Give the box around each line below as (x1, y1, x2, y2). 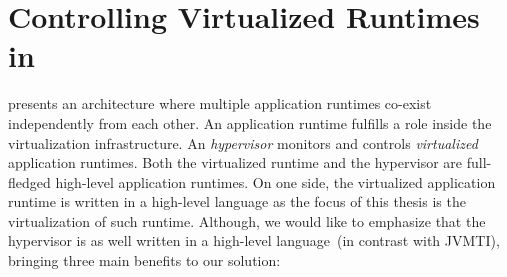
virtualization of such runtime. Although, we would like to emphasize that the (8, 210, 486, 231)
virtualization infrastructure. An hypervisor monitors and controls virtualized (8, 132, 478, 153)
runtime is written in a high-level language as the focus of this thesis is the (8, 191, 466, 212)
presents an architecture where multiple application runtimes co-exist (8, 93, 432, 114)
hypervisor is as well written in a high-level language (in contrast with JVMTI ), (8, 230, 500, 251)
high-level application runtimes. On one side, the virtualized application (55, 171, 496, 192)
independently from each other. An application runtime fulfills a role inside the (8, 112, 492, 133)
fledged (8, 171, 51, 192)
